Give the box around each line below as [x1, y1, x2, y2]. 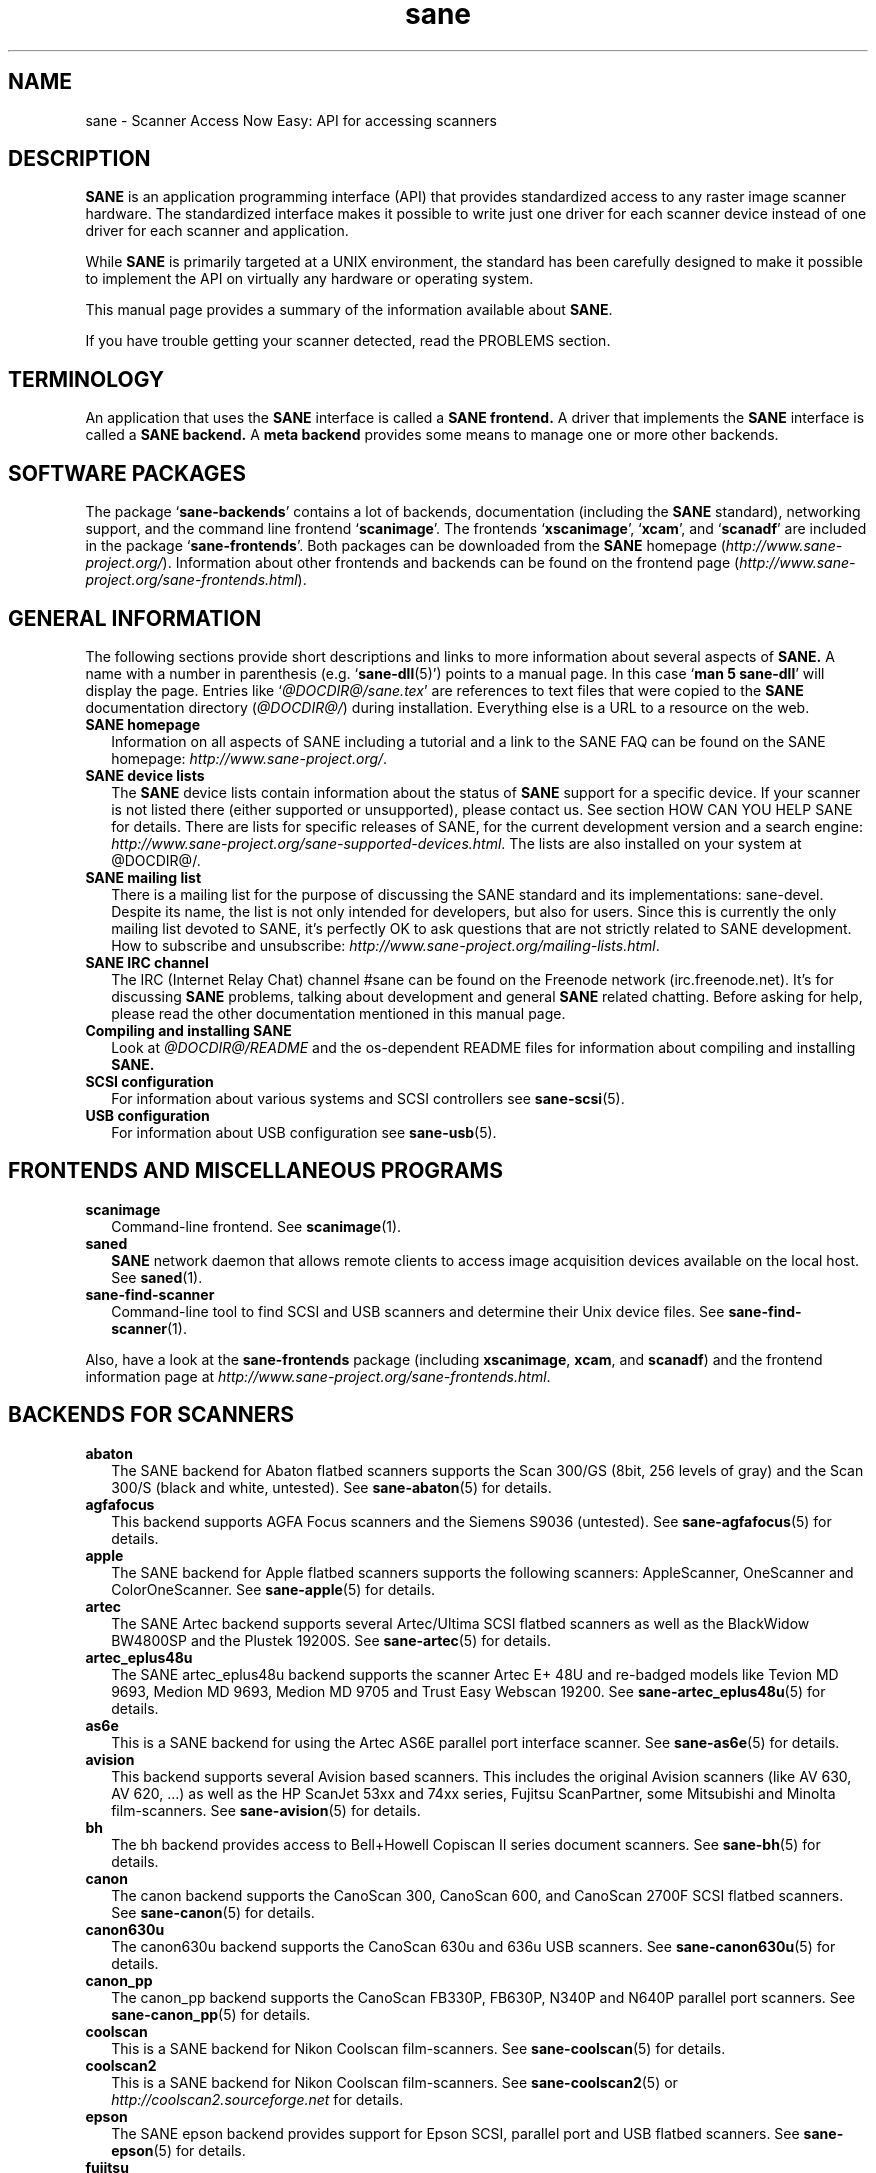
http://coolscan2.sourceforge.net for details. [111, 2090, 404, 2108]
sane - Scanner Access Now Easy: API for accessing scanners [85, 111, 497, 129]
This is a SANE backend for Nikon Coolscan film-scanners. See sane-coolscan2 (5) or [111, 2073, 678, 2091]
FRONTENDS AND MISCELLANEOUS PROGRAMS [8, 1158, 503, 1184]
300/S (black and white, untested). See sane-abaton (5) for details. [111, 1478, 552, 1496]
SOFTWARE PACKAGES [8, 460, 247, 486]
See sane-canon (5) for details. [111, 1903, 315, 1921]
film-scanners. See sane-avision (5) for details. [111, 1801, 421, 1819]
